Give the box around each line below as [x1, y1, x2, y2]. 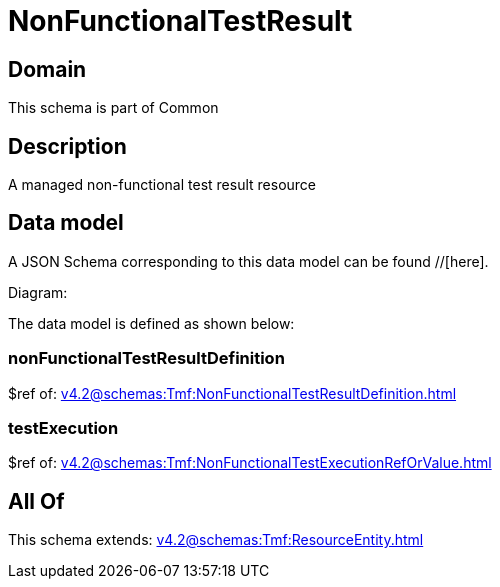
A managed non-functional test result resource [8, 176, 316, 194]
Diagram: [8, 283, 68, 301]
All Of [8, 488, 65, 514]
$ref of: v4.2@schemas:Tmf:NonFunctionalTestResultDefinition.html [8, 384, 457, 402]
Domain [8, 56, 87, 82]
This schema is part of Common [8, 99, 219, 117]
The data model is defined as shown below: [8, 314, 295, 332]
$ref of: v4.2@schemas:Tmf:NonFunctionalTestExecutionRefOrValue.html [8, 454, 492, 472]
